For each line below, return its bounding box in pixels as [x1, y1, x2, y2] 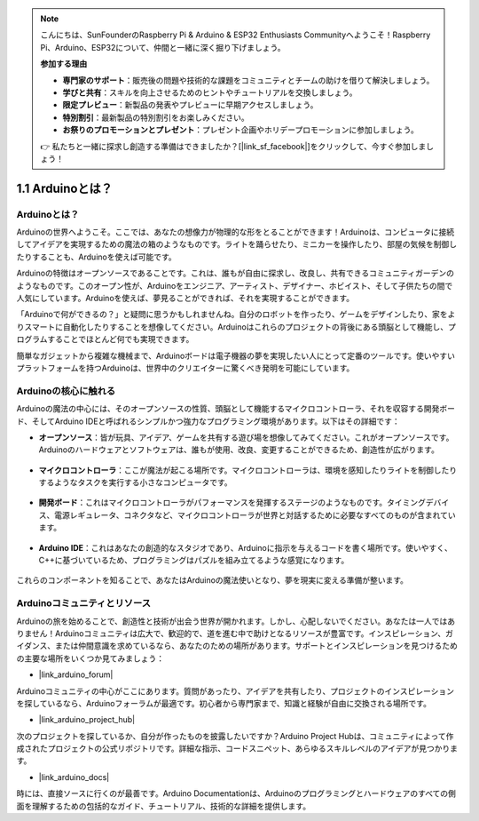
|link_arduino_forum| [38, 669, 114, 680]
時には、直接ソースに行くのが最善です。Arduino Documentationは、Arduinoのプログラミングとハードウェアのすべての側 [16, 788, 457, 799]
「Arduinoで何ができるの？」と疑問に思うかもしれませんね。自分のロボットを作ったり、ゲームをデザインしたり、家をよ [16, 309, 456, 320]
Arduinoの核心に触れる [16, 385, 116, 397]
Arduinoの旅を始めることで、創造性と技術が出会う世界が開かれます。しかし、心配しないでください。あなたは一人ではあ [16, 616, 456, 626]
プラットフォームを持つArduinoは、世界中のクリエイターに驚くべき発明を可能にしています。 [16, 363, 355, 373]
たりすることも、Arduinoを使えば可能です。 [16, 251, 177, 262]
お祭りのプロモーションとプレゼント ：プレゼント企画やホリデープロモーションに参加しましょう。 [62, 124, 419, 135]
